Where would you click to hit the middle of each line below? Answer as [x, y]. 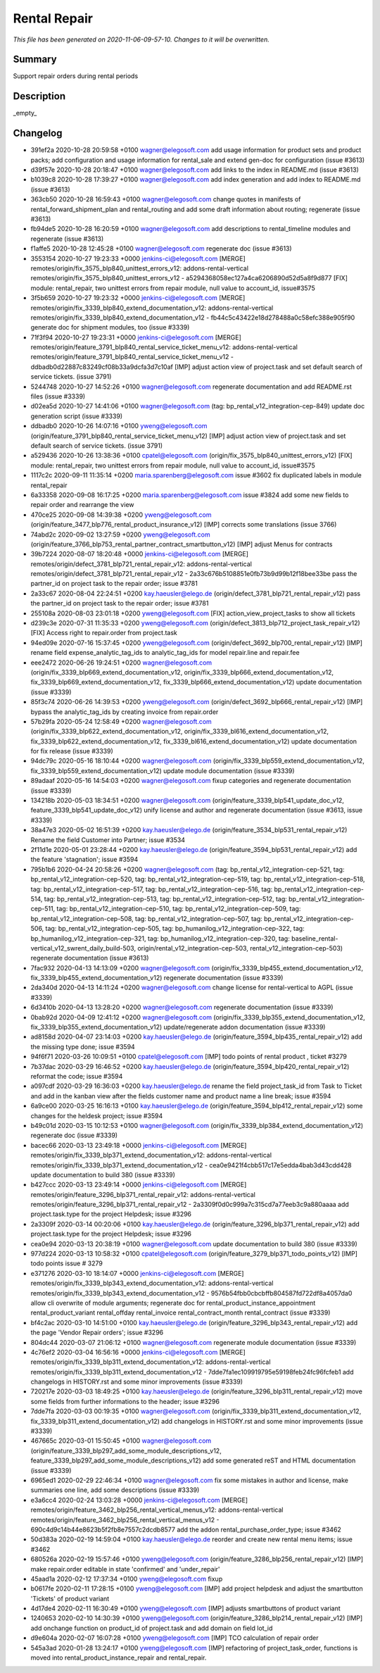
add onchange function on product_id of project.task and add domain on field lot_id [152, 1628]
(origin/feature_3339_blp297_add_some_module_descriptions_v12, [126, 1450]
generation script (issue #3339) [77, 416]
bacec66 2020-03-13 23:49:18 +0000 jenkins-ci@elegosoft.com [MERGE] [139, 1145]
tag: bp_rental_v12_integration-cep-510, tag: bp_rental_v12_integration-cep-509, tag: [179, 909]
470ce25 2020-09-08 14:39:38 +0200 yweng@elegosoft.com [121, 515]
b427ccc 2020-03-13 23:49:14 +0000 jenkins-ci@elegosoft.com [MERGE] [139, 1185]
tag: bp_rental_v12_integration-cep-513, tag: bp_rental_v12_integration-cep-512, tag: [166, 898]
